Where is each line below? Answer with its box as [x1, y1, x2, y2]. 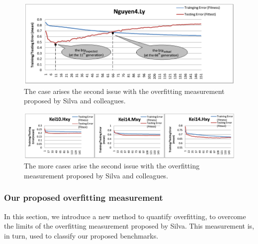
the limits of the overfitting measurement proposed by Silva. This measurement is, [4, 221, 255, 231]
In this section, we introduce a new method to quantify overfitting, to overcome [4, 211, 246, 221]
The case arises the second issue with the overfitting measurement [24, 85, 225, 96]
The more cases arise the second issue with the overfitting [24, 161, 200, 171]
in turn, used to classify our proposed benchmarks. [4, 230, 159, 241]
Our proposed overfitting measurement [4, 191, 163, 204]
